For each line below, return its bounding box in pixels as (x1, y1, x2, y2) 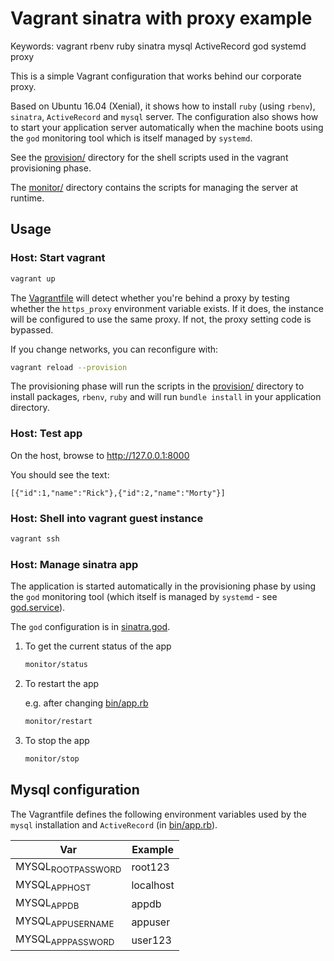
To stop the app (24, 734, 90, 746)
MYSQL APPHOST (15, 877, 92, 893)
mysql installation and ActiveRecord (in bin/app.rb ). (10, 818, 218, 831)
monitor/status (24, 660, 89, 670)
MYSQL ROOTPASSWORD (15, 859, 122, 875)
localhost (131, 878, 175, 892)
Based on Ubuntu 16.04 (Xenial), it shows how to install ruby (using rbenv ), (10, 100, 316, 112)
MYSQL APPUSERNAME (15, 914, 115, 930)
